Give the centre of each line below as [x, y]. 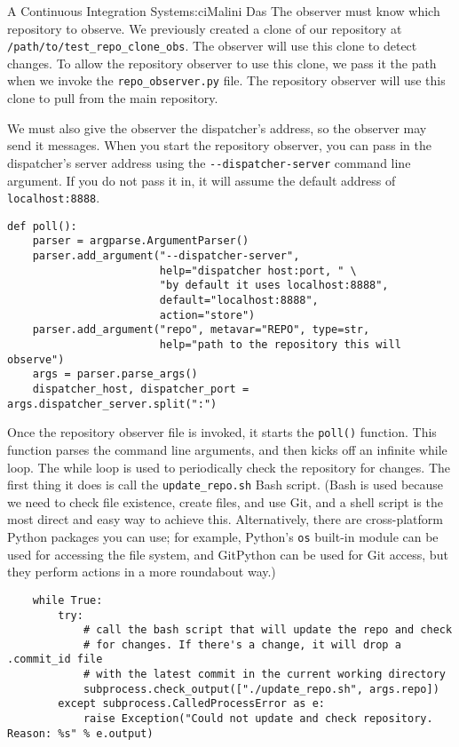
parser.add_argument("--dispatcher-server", [166, 256]
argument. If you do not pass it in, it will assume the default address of [202, 180]
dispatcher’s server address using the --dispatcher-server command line [209, 162]
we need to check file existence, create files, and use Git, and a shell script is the [225, 501]
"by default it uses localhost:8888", [274, 286]
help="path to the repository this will [280, 345]
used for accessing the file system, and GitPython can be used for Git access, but [228, 554]
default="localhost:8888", [239, 301]
